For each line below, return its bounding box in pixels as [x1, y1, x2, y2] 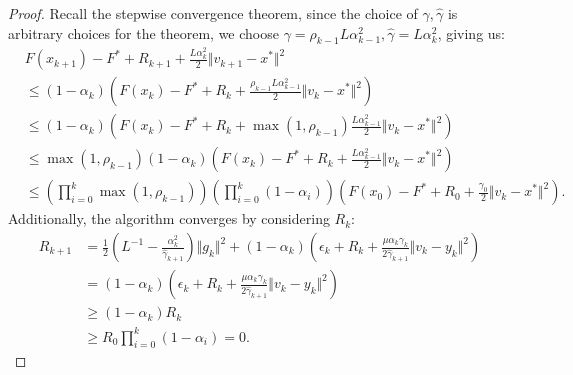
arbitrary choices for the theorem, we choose [8, 22, 279, 43]
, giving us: [437, 22, 505, 43]
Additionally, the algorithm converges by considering [8, 208, 330, 229]
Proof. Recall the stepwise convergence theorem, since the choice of [8, 3, 418, 23]
